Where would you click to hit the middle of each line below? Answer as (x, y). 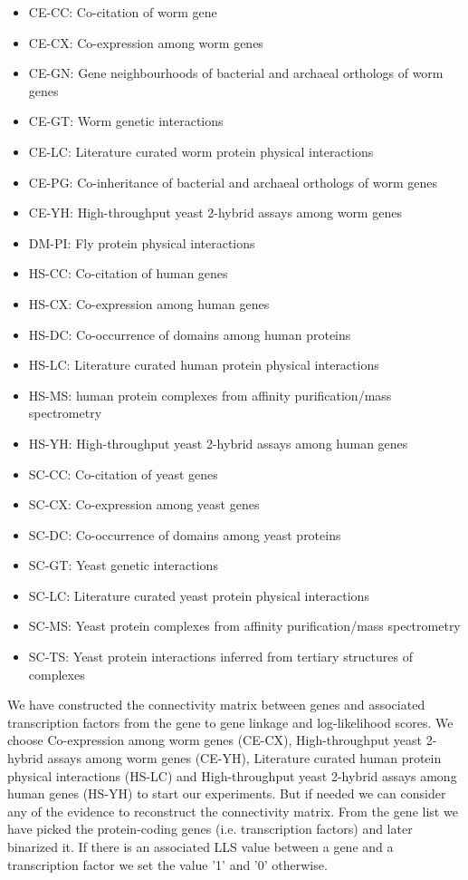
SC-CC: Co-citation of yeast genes (123, 474)
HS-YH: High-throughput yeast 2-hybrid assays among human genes (218, 443)
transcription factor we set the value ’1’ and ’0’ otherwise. (167, 864)
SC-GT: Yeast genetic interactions (123, 565)
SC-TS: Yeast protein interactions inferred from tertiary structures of (220, 657)
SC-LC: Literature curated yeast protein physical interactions (199, 595)
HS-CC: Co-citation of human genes (128, 273)
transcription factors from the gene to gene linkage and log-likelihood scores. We (230, 722)
